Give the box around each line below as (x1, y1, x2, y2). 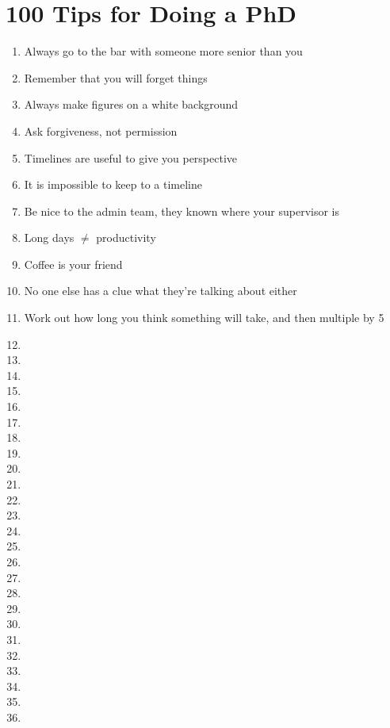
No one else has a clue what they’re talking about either (24, 282, 297, 299)
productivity (96, 229, 156, 246)
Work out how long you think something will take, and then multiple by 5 (24, 309, 384, 326)
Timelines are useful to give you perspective (24, 149, 238, 166)
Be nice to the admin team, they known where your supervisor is (24, 202, 340, 219)
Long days (24, 229, 75, 246)
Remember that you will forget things (24, 69, 208, 86)
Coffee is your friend (24, 255, 123, 272)
